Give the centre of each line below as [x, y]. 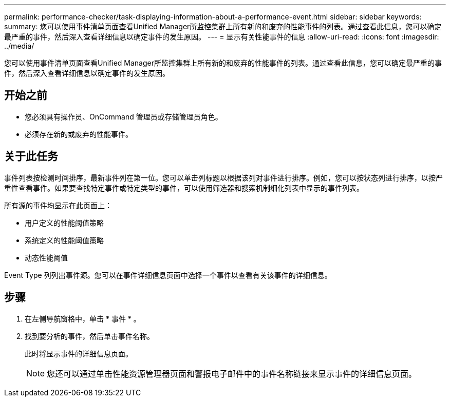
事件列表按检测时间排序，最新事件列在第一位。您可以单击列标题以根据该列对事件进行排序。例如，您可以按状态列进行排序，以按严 [223, 177]
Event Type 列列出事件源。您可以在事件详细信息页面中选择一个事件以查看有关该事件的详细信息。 [168, 275]
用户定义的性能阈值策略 [64, 223]
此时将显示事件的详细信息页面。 [79, 353]
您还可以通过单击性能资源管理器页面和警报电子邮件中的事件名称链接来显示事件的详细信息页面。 [232, 374]
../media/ [19, 46]
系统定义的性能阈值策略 [64, 240]
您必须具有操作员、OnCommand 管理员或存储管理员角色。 [124, 116]
